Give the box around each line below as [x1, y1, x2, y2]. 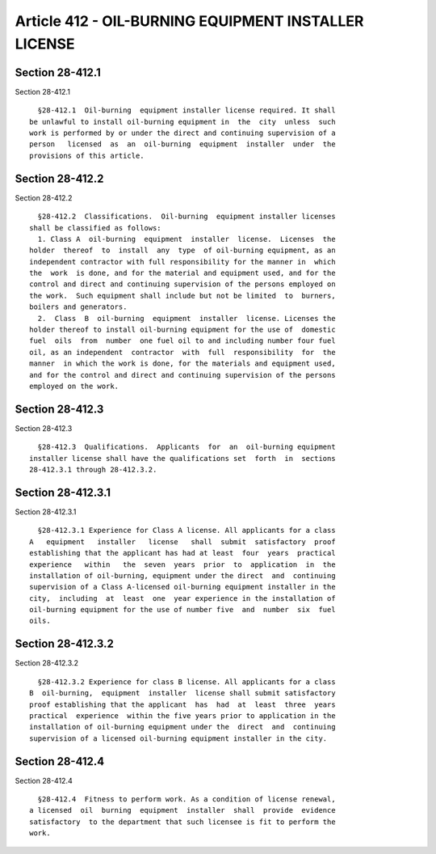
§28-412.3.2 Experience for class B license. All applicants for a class [37, 677, 336, 687]
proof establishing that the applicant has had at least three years [29, 700, 336, 709]
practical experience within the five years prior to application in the [29, 711, 336, 720]
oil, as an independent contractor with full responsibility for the [29, 348, 336, 357]
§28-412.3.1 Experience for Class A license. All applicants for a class [37, 526, 336, 535]
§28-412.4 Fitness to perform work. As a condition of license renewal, [37, 795, 336, 804]
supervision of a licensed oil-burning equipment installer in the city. [29, 734, 328, 743]
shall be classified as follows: [29, 223, 161, 232]
